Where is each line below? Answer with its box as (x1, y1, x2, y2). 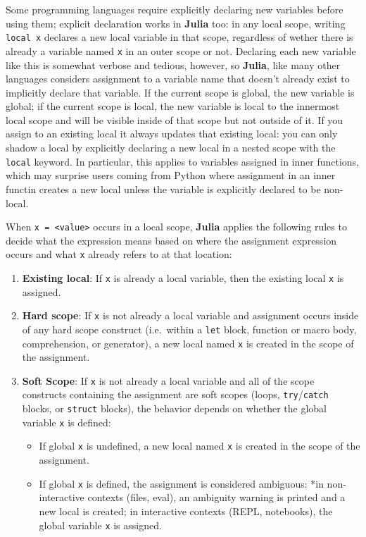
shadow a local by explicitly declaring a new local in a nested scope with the (6, 140, 336, 155)
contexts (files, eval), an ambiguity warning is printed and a (87, 490, 346, 505)
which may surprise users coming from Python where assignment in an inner (6, 168, 336, 183)
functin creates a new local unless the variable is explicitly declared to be (6, 181, 321, 196)
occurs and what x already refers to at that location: (6, 247, 232, 261)
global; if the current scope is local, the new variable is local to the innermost (6, 99, 340, 113)
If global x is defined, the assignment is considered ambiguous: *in (39, 476, 324, 490)
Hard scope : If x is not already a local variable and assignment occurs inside (22, 308, 359, 323)
